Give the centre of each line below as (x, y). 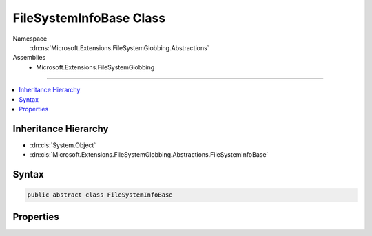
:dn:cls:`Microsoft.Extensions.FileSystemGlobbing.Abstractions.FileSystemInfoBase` (149, 155)
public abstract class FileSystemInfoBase (100, 195)
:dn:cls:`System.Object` (63, 145)
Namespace (30, 39)
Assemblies (29, 58)
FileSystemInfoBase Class (89, 18)
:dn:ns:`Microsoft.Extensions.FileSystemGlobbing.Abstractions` (120, 47)
